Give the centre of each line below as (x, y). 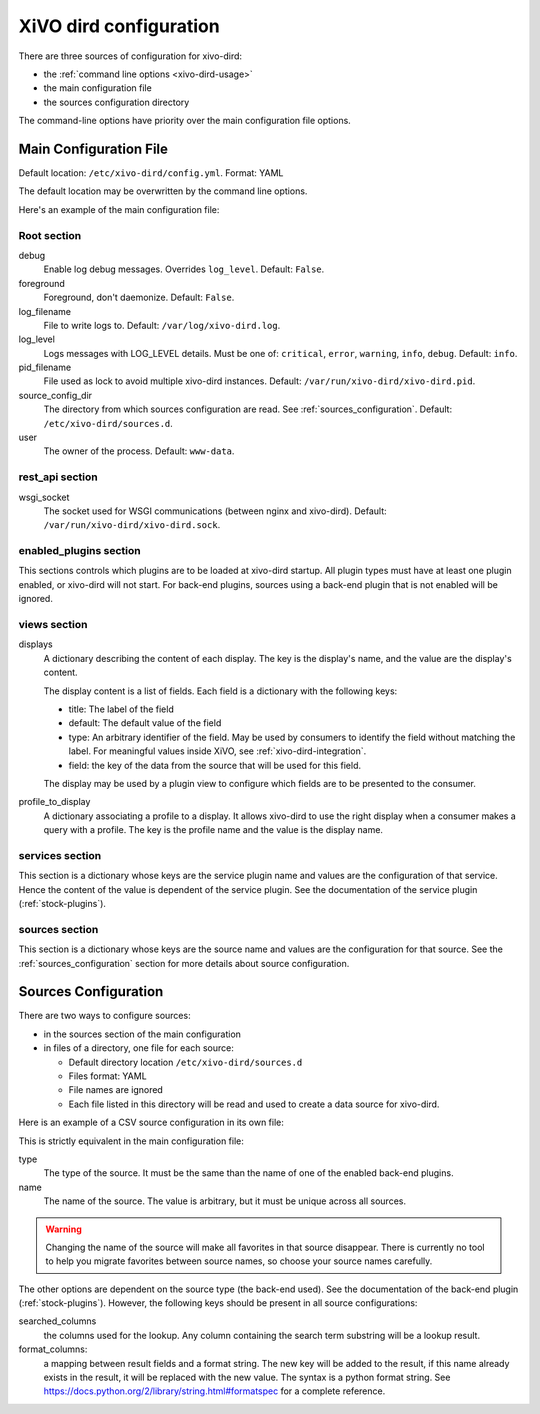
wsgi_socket (44, 497)
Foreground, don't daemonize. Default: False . (139, 297)
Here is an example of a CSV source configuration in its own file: (151, 1122)
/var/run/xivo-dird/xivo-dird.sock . (132, 525)
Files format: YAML (107, 1076)
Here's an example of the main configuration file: (119, 209)
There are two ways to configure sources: (104, 1016)
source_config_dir (55, 395)
